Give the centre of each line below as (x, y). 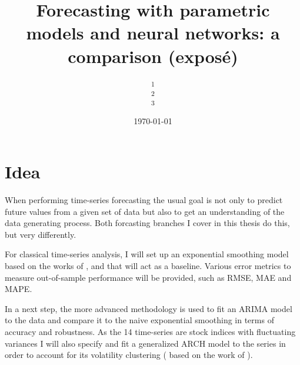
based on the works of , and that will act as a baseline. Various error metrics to (148, 265)
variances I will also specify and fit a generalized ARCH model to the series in (145, 343)
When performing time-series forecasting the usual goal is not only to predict (144, 200)
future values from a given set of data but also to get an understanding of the (145, 211)
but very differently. (41, 234)
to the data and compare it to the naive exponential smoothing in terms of (139, 320)
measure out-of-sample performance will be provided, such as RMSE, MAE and (148, 277)
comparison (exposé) (153, 56)
